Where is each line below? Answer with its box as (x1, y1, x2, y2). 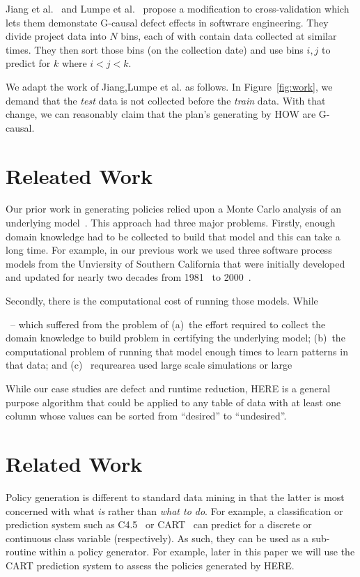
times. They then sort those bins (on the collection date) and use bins (6, 42, 304, 56)
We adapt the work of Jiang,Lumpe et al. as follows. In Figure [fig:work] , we (6, 79, 333, 93)
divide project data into (6, 29, 107, 43)
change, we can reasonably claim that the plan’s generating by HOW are (6, 107, 316, 121)
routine (6, 544, 36, 559)
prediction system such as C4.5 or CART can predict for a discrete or (6, 517, 312, 532)
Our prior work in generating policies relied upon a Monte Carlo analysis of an (6, 201, 341, 216)
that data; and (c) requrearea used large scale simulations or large (6, 357, 292, 372)
